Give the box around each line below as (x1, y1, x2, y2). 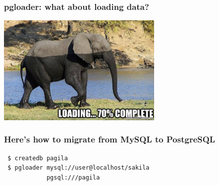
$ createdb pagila (7, 154, 68, 162)
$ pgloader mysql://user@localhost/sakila (7, 164, 150, 172)
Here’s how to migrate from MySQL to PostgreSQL (4, 133, 216, 145)
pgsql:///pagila (46, 174, 100, 181)
